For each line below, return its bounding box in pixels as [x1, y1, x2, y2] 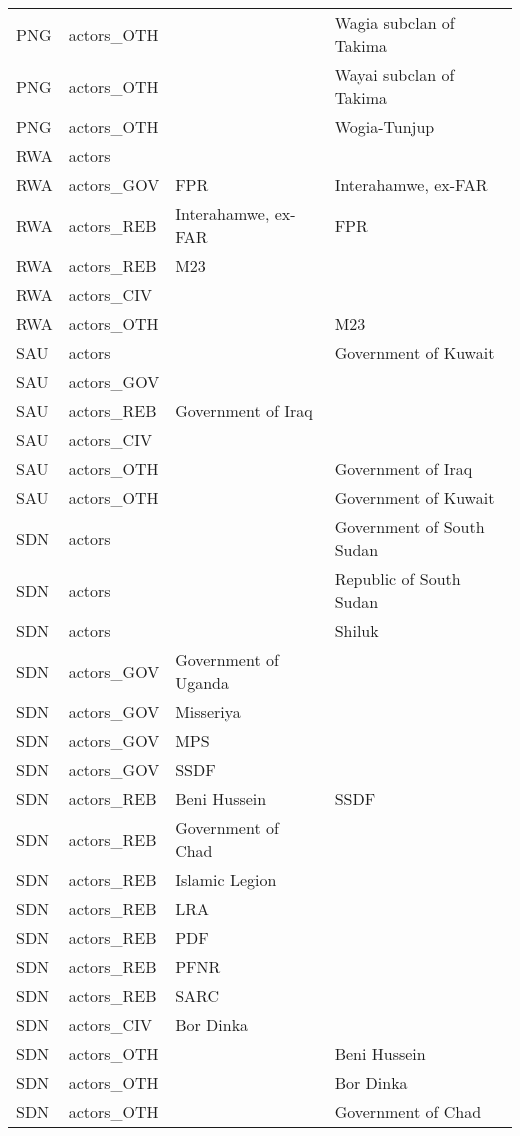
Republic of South [334, 567, 461, 590]
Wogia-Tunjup [334, 115, 435, 138]
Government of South [334, 515, 485, 538]
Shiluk [334, 619, 379, 642]
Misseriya [175, 700, 241, 723]
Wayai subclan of [334, 63, 455, 86]
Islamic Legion [175, 868, 277, 891]
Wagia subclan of [334, 11, 455, 34]
